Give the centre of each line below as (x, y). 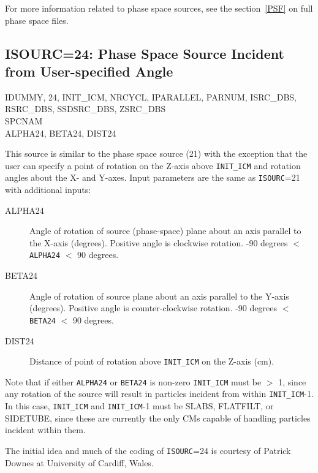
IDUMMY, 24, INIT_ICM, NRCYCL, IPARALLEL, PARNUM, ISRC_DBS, (151, 96)
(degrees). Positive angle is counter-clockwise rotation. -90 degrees (153, 308)
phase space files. (37, 20)
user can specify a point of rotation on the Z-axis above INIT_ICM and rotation (153, 165)
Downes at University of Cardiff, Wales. (79, 462)
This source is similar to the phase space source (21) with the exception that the (156, 153)
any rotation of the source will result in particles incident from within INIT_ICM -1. (159, 394)
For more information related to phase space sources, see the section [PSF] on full (159, 8)
